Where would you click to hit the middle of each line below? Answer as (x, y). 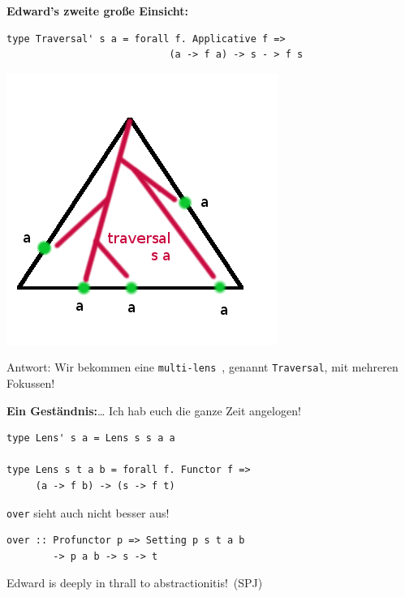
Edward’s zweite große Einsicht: (98, 11)
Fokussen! (31, 383)
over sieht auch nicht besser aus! (88, 512)
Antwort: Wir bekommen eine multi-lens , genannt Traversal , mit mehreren (202, 367)
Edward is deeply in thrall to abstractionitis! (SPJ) (135, 583)
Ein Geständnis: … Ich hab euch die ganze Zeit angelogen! (154, 410)
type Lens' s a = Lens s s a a (91, 438)
